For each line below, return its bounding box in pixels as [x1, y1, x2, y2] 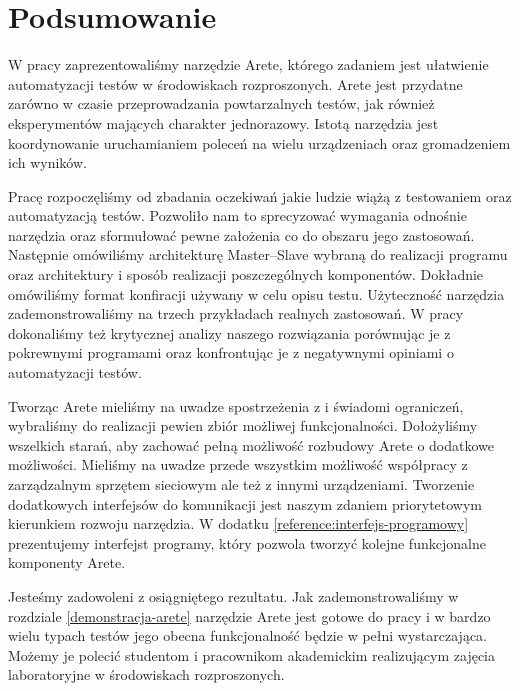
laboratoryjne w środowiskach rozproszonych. [8, 664, 285, 685]
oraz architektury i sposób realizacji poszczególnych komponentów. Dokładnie [8, 264, 484, 285]
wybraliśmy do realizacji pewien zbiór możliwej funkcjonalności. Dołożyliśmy [8, 415, 478, 436]
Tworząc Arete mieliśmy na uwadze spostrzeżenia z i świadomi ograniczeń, [8, 395, 464, 416]
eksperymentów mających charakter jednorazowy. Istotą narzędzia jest [8, 112, 439, 133]
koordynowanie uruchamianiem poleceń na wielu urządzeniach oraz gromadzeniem [8, 132, 511, 153]
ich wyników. [8, 152, 87, 173]
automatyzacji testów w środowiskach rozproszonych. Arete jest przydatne [8, 73, 463, 94]
